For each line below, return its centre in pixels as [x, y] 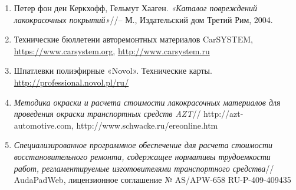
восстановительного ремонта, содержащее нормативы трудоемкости [142, 156]
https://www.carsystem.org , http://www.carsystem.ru [112, 50]
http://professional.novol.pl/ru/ [71, 82]
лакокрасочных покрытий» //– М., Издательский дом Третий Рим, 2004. [143, 19]
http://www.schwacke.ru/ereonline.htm [147, 125]
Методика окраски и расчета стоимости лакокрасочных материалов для [147, 102]
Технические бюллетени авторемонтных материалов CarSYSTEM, [133, 39]
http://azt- [223, 114]
